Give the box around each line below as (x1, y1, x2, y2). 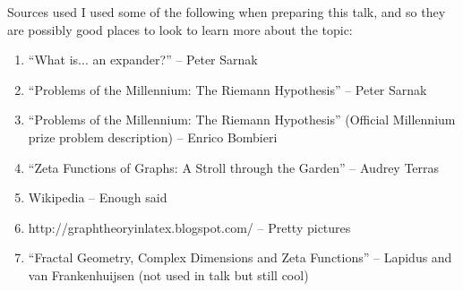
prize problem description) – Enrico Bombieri (28, 127, 278, 146)
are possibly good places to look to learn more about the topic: (7, 20, 353, 39)
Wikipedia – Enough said (28, 188, 167, 207)
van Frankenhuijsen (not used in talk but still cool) (28, 265, 309, 284)
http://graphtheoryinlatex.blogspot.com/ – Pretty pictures (28, 218, 351, 236)
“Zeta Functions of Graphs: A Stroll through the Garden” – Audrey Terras (28, 158, 440, 176)
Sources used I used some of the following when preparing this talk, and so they (7, 3, 446, 21)
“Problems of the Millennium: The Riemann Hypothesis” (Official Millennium (28, 110, 456, 129)
